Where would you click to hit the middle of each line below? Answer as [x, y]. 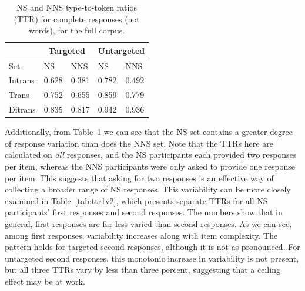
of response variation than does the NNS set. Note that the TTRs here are [139, 143]
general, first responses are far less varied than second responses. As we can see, [148, 224]
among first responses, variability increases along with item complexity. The [141, 235]
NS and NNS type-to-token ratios [77, 7]
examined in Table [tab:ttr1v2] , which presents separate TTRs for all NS [136, 200]
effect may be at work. [45, 281]
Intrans [22, 80]
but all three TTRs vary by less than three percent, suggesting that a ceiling [143, 270]
